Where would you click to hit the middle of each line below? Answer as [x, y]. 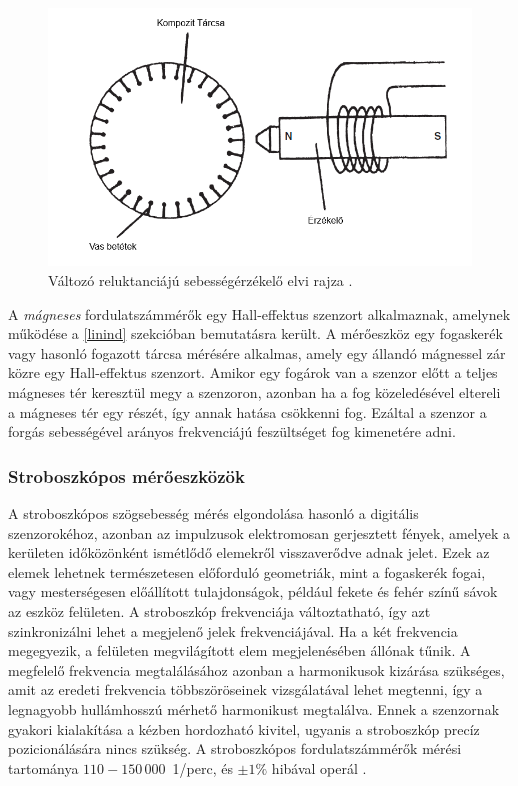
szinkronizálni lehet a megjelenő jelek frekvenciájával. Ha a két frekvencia [233, 630]
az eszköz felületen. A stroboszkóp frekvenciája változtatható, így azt [219, 611]
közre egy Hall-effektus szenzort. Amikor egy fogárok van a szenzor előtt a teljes [253, 372]
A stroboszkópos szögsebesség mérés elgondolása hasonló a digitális [213, 513]
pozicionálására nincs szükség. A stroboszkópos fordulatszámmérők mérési [235, 748]
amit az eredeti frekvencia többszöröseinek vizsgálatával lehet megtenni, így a [245, 689]
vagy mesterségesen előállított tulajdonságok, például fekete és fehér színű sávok [253, 591]
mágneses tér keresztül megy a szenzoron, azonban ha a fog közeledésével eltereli [254, 392]
